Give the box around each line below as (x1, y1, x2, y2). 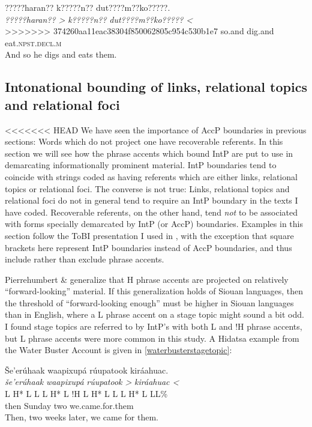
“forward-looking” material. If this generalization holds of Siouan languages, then (5, 285, 304, 297)
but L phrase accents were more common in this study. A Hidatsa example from (5, 332, 299, 344)
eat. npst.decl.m (5, 36, 62, 49)
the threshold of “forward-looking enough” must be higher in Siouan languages (5, 296, 294, 309)
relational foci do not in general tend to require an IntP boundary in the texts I (5, 194, 298, 207)
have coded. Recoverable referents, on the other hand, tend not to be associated (5, 205, 298, 218)
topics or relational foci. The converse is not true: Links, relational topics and (5, 182, 290, 195)
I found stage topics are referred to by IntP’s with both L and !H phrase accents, (5, 320, 302, 333)
